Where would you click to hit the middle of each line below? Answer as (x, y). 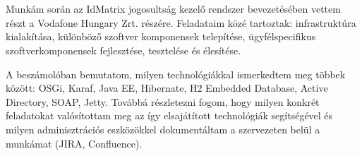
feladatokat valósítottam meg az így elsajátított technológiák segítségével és (169, 115)
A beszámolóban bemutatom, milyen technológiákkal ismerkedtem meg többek (176, 74)
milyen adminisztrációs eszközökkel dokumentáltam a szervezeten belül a (163, 129)
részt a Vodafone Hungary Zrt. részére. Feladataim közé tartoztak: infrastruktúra (181, 22)
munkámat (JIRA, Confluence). (74, 143)
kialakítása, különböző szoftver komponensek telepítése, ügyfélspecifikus (161, 36)
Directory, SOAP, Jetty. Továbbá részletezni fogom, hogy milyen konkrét (163, 101)
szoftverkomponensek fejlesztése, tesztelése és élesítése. (123, 50)
